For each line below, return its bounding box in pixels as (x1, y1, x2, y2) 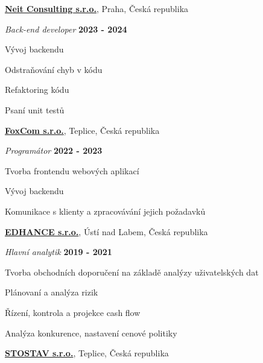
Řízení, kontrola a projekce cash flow (5, 306, 141, 318)
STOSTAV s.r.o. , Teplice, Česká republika (5, 347, 169, 359)
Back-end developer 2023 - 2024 (5, 22, 127, 35)
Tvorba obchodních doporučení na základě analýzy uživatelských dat (5, 265, 259, 278)
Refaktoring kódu (5, 83, 69, 96)
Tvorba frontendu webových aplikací (5, 164, 139, 177)
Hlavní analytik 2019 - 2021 (5, 245, 112, 258)
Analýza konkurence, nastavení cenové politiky (5, 326, 177, 339)
